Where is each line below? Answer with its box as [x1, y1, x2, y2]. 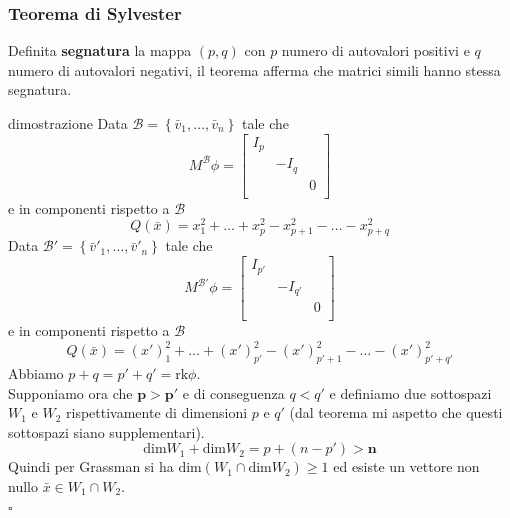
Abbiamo [8, 362, 64, 383]
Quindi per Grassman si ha [8, 456, 174, 477]
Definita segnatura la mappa [8, 40, 192, 61]
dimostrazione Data [8, 113, 128, 133]
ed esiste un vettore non [333, 456, 480, 477]
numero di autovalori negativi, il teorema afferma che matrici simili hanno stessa [8, 59, 501, 80]
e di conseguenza [182, 382, 285, 403]
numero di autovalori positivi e [281, 40, 470, 61]
